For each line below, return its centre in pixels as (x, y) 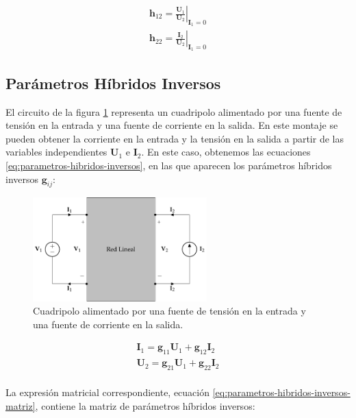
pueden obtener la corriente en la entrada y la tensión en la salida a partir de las (175, 138)
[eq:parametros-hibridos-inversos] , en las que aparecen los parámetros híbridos (169, 165)
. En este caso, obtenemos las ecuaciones (226, 152)
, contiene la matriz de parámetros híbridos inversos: (145, 405)
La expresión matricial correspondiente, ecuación (108, 392)
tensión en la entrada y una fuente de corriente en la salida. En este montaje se (172, 125)
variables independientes (56, 152)
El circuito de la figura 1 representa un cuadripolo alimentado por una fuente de (174, 111)
